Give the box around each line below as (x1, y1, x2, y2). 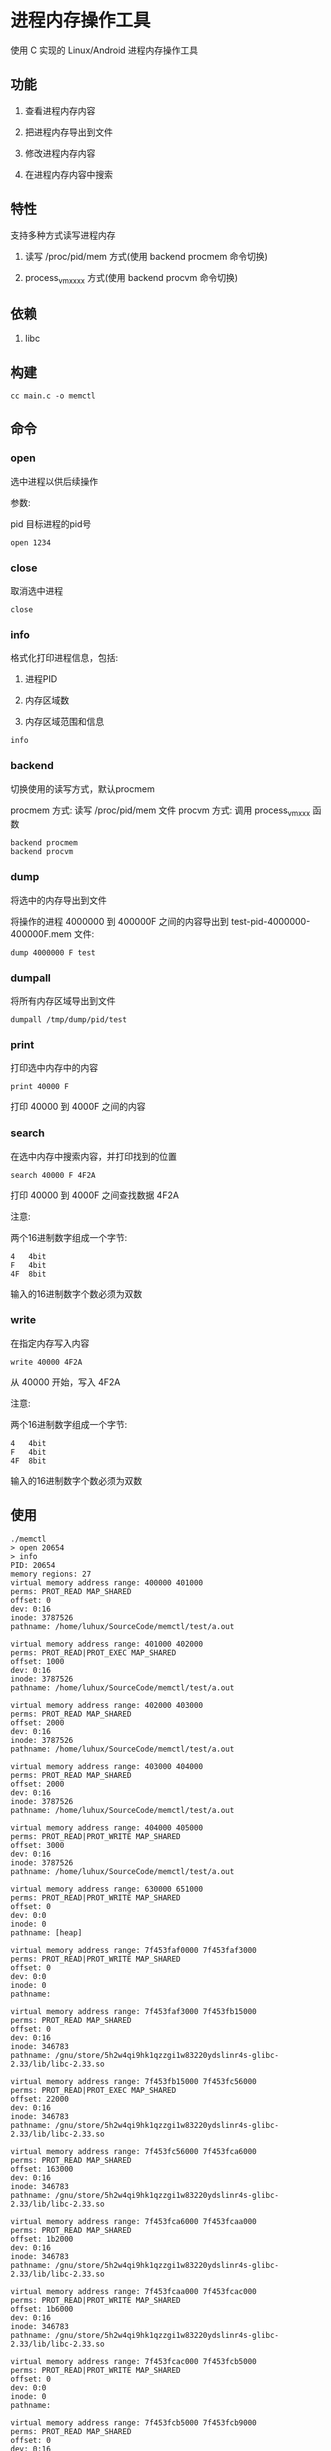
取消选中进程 (10, 584, 63, 596)
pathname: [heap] (10, 1927, 83, 1938)
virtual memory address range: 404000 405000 (10, 1822, 203, 1833)
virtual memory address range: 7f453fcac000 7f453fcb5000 (10, 2356, 257, 2366)
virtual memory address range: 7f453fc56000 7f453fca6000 (10, 2146, 257, 2156)
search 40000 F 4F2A (10, 1170, 97, 1180)
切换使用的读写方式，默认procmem (10, 782, 155, 795)
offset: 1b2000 (10, 2234, 74, 2244)
